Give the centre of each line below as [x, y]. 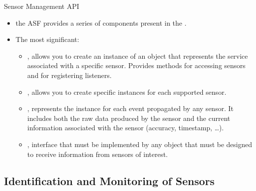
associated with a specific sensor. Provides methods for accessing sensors [136, 65]
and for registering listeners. [69, 75]
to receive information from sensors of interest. [97, 154]
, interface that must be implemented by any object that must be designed [140, 144]
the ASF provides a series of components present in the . [101, 22]
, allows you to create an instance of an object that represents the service [138, 56]
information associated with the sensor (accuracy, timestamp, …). [126, 128]
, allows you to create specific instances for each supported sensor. [127, 92]
